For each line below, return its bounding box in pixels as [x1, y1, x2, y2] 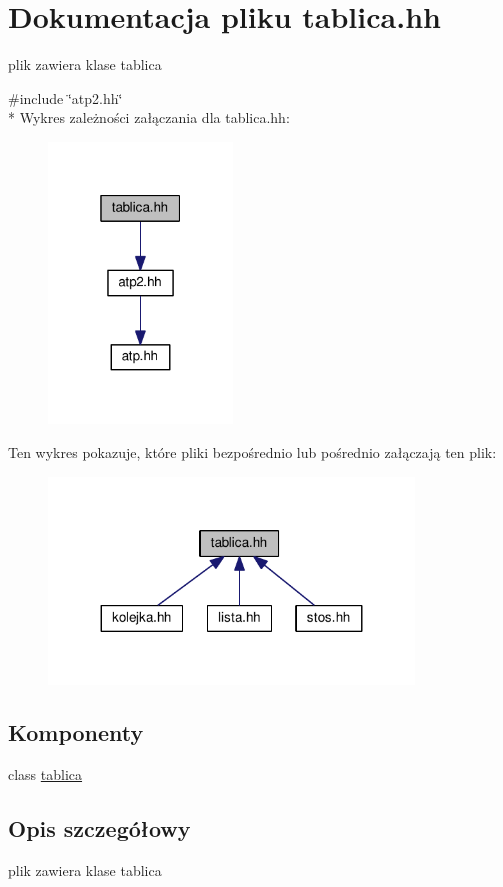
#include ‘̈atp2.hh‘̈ [8, 87, 123, 108]
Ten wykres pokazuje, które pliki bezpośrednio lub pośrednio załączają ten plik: [8, 441, 497, 462]
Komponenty [8, 717, 144, 748]
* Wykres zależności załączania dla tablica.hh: [8, 107, 290, 128]
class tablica [8, 764, 83, 785]
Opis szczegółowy [8, 813, 191, 844]
